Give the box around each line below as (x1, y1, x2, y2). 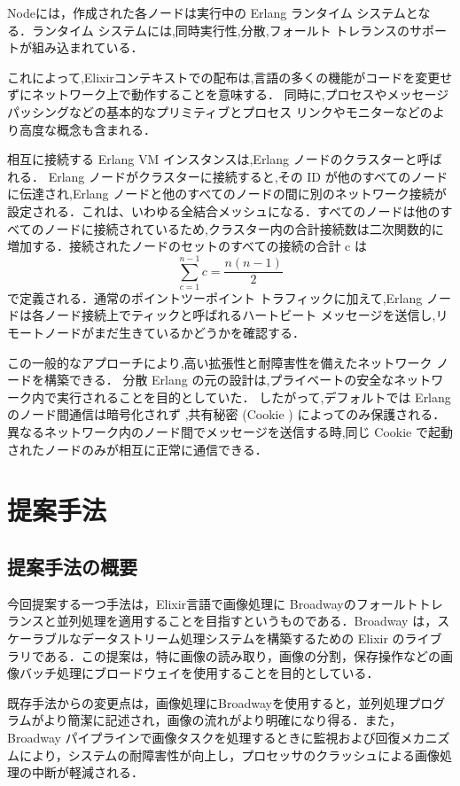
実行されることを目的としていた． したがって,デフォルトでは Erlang (56, 387, 451, 406)
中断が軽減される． (31, 763, 144, 782)
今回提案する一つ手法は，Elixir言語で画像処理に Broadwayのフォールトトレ (7, 594, 443, 612)
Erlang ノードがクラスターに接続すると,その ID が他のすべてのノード (48, 167, 448, 185)
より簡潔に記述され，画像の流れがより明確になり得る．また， (43, 711, 402, 729)
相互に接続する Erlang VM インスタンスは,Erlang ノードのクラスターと (7, 150, 417, 168)
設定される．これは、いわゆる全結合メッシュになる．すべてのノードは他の (7, 201, 441, 220)
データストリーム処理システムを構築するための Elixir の (81, 628, 405, 647)
